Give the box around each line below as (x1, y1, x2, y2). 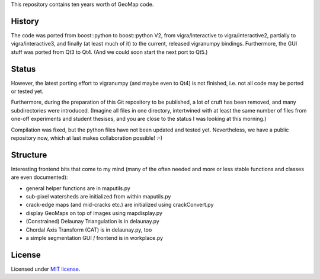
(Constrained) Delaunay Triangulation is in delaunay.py (25, 218, 159, 225)
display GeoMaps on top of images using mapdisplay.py (25, 209, 163, 216)
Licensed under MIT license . (11, 265, 81, 272)
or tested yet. (11, 88, 44, 95)
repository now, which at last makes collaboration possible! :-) (11, 134, 163, 142)
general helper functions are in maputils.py (25, 184, 130, 192)
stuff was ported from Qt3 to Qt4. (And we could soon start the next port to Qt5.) (11, 48, 208, 56)
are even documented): (11, 174, 68, 181)
